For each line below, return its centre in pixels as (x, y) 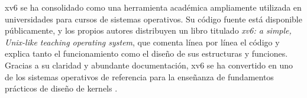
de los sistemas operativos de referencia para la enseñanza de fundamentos (139, 76)
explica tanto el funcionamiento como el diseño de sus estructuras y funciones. (146, 53)
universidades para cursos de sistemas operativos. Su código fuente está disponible (153, 19)
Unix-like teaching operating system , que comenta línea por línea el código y (142, 42)
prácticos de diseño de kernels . (61, 88)
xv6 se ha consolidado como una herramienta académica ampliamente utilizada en (153, 7)
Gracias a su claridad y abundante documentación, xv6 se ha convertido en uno (149, 65)
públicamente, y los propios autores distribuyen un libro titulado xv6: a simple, (148, 30)
